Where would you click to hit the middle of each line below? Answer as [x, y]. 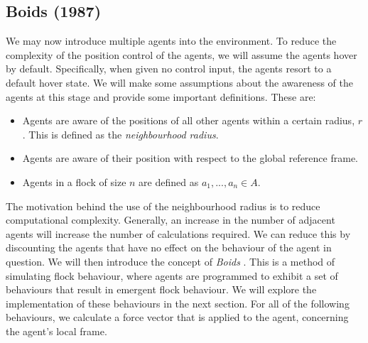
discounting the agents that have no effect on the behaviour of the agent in [169, 247]
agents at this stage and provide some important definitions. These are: [161, 96]
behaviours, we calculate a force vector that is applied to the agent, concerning [177, 317]
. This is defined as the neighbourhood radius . [120, 134]
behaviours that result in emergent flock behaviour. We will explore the [161, 289]
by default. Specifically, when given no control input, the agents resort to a [169, 69]
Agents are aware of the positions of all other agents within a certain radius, [189, 120]
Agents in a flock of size [74, 181]
